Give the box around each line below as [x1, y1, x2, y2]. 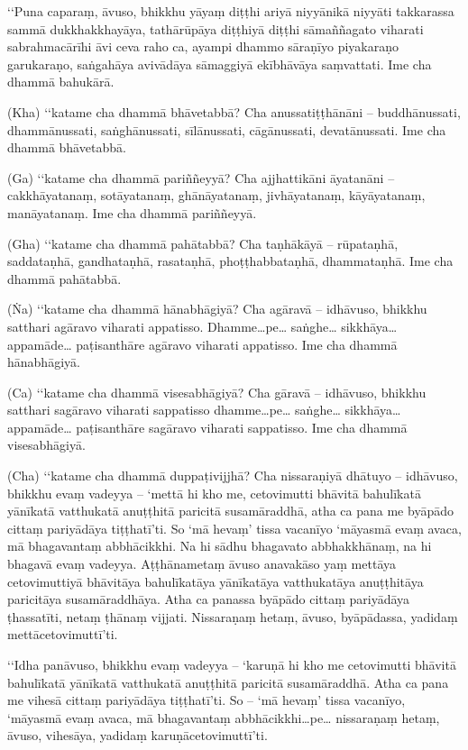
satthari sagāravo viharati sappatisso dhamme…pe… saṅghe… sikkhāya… [7, 400, 401, 419]
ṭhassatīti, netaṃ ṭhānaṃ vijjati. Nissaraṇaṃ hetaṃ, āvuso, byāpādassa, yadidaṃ [7, 607, 458, 626]
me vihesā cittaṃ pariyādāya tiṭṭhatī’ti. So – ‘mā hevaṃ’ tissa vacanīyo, [7, 691, 406, 709]
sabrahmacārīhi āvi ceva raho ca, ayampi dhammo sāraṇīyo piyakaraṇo [7, 37, 399, 56]
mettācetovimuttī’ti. [7, 625, 118, 644]
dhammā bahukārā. [7, 72, 115, 91]
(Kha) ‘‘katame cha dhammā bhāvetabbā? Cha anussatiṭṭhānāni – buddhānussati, [7, 102, 461, 121]
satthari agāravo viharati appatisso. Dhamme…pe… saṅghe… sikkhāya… [7, 316, 398, 335]
